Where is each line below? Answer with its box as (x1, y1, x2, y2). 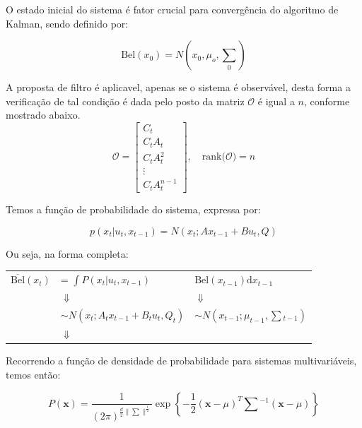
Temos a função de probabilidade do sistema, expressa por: (6, 201, 261, 216)
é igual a (257, 93, 295, 108)
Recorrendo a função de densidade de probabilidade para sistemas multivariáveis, (6, 353, 357, 368)
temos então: (6, 367, 61, 381)
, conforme (304, 93, 350, 108)
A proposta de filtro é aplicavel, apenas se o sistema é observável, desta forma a (6, 80, 351, 95)
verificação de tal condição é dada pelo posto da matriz (6, 93, 245, 108)
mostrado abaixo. (6, 107, 81, 122)
